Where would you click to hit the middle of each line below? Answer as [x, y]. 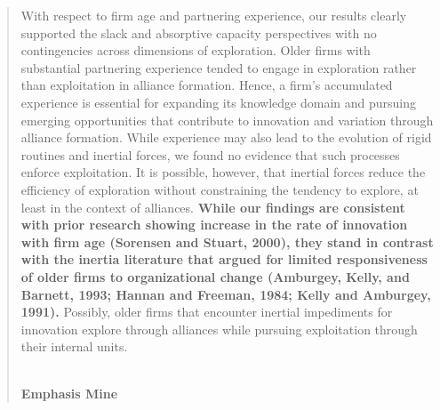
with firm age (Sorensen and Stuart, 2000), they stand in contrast [227, 241]
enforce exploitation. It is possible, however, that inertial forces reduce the [223, 172]
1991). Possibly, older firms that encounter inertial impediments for [207, 312]
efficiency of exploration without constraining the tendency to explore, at [220, 189]
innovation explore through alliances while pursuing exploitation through [219, 329]
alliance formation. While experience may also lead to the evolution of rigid [226, 137]
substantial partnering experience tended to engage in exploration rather [219, 67]
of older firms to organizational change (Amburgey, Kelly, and [215, 276]
